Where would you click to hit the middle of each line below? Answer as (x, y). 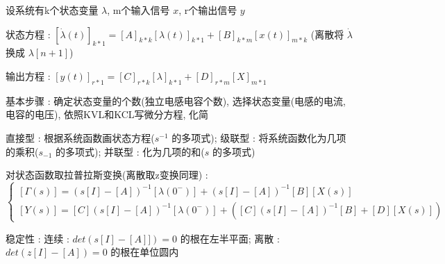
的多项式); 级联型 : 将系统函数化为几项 (259, 137)
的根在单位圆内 (145, 252)
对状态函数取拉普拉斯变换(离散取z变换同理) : (107, 175)
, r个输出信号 (208, 10)
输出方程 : (28, 75)
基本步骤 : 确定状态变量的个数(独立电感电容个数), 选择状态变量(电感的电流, (176, 100)
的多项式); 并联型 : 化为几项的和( (130, 151)
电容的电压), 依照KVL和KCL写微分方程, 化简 (107, 114)
